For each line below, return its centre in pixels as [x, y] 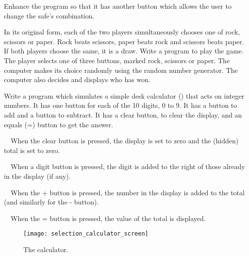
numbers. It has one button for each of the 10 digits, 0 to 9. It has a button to [121, 105]
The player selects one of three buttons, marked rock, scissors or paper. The [117, 60]
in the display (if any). [37, 176]
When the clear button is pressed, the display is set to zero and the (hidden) [125, 141]
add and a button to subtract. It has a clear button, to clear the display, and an [123, 114]
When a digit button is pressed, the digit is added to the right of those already [128, 166]
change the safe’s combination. [49, 15]
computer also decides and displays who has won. [77, 79]
